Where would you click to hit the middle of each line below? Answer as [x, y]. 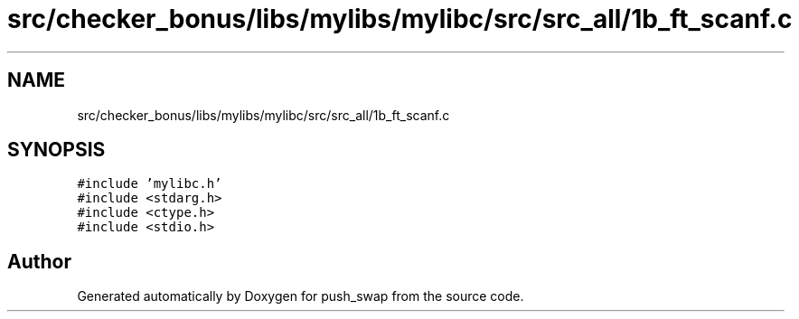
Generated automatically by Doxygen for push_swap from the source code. [301, 296]
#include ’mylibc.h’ [150, 184]
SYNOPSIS [56, 150]
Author [39, 261]
